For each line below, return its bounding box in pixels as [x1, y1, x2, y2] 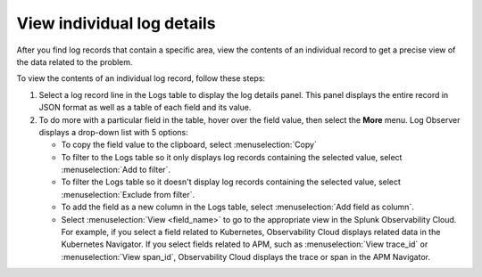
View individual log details [16, 13, 216, 33]
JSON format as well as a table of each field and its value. [38, 102, 252, 113]
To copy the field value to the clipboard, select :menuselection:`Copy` [61, 139, 317, 151]
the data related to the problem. [16, 56, 133, 67]
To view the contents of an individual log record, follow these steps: [16, 73, 266, 84]
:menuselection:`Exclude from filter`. [61, 189, 195, 200]
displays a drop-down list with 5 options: [38, 126, 188, 137]
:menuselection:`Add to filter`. [61, 165, 171, 175]
